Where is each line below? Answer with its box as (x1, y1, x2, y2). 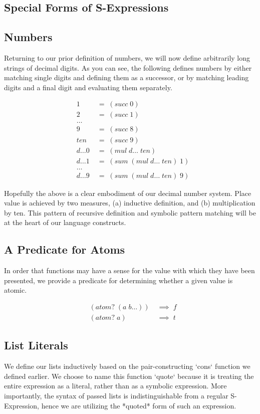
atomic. (4, 285, 27, 295)
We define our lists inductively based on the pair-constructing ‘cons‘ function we (4, 361, 250, 371)
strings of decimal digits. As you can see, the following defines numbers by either (4, 62, 252, 73)
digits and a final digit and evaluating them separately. (4, 82, 172, 92)
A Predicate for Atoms (4, 242, 125, 257)
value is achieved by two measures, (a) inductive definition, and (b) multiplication (4, 197, 255, 208)
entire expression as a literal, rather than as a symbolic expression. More (4, 380, 227, 391)
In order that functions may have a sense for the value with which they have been (4, 265, 255, 276)
